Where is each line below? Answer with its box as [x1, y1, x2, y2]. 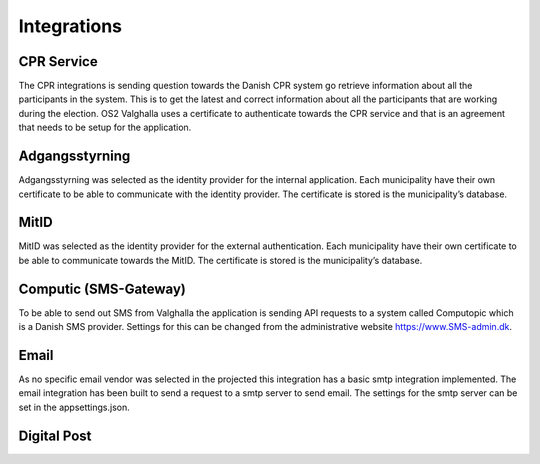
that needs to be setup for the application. [18, 121, 192, 134]
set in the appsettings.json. [18, 401, 130, 413]
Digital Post [18, 427, 92, 444]
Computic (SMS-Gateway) [18, 280, 187, 297]
